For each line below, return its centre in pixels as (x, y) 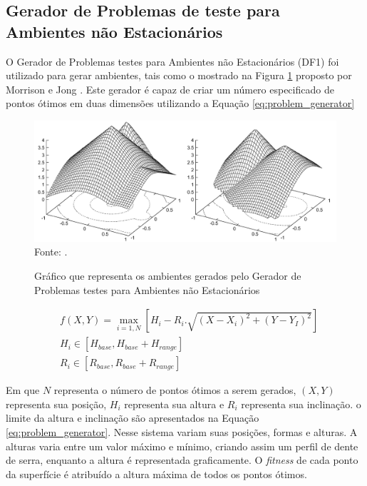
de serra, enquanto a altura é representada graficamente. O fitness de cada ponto (182, 460)
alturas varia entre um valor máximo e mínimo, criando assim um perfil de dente (182, 446)
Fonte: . (51, 252)
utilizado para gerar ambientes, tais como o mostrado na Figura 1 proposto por (179, 75)
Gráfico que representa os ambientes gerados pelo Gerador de (168, 275)
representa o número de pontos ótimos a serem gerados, (175, 390)
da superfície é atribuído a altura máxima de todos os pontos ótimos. (156, 474)
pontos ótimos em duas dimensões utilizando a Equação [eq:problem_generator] (180, 103)
